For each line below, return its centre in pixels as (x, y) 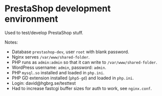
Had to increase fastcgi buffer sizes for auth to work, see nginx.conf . (82, 88)
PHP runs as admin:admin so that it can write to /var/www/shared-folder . (84, 62)
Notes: (11, 42)
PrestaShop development (58, 9)
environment (32, 19)
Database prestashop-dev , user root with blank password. (70, 52)
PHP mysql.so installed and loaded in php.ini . (58, 72)
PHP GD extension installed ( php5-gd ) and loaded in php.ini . (73, 78)
